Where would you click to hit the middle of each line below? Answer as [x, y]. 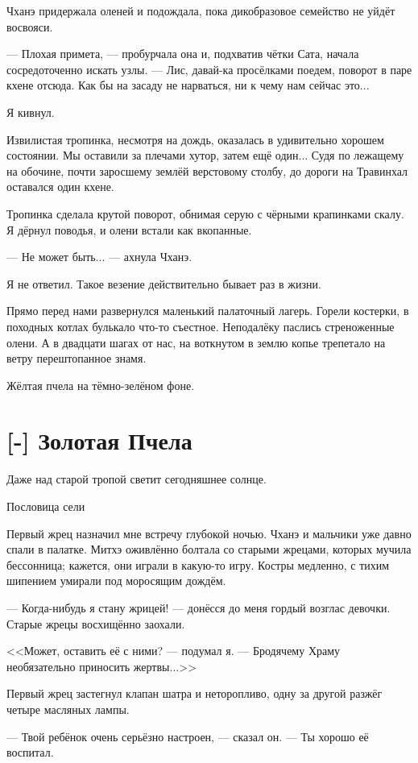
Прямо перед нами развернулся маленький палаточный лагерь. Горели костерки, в [208, 311]
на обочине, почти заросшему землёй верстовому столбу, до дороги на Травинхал [207, 170]
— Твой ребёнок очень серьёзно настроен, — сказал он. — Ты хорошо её [188, 736]
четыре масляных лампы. [68, 709]
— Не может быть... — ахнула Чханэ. [99, 257]
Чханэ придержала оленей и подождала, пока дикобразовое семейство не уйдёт [201, 10]
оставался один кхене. [60, 187]
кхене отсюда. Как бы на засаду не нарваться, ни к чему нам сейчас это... [188, 85]
